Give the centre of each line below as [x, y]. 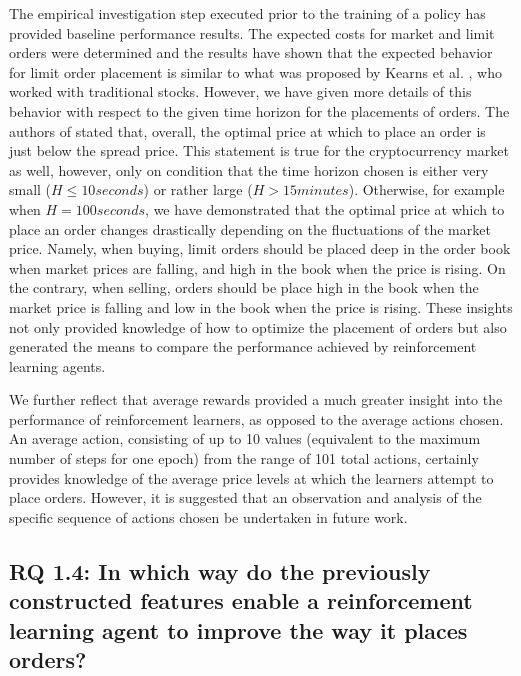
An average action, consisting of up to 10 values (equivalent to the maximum [245, 438]
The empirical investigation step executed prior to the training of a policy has [247, 13]
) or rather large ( [198, 189]
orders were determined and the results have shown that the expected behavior [251, 52]
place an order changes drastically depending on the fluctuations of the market [250, 228]
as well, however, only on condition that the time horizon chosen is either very [249, 169]
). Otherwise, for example [426, 189]
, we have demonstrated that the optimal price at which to [325, 208]
